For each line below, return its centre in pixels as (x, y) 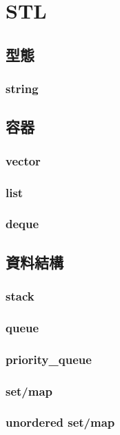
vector (23, 160)
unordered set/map (60, 422)
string (22, 89)
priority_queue (49, 359)
